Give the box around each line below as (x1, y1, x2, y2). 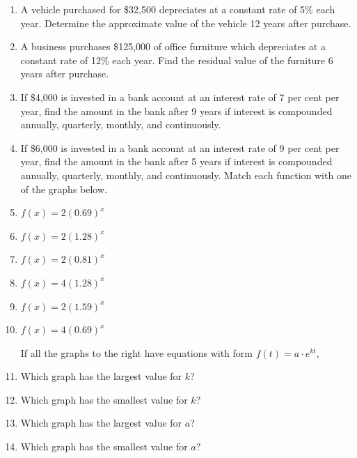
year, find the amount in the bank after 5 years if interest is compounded (20, 154, 333, 169)
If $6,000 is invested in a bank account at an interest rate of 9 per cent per (20, 140, 340, 155)
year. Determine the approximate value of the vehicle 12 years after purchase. (20, 15, 351, 30)
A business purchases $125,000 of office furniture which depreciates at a (20, 39, 326, 54)
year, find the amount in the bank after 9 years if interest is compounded (20, 103, 333, 118)
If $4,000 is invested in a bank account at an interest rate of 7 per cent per (20, 89, 340, 104)
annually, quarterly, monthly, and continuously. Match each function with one (20, 167, 351, 182)
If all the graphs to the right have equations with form (20, 345, 253, 360)
